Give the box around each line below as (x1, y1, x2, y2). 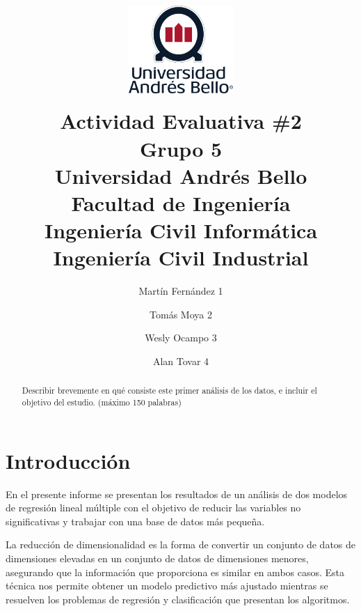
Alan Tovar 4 (152, 354, 209, 369)
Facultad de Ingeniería (71, 188, 291, 217)
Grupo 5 (139, 134, 223, 162)
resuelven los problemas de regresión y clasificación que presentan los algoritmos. (6, 591, 350, 606)
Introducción (6, 446, 131, 474)
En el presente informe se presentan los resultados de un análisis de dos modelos (6, 486, 348, 501)
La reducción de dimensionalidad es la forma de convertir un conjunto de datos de (6, 537, 356, 552)
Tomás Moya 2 (150, 307, 212, 321)
